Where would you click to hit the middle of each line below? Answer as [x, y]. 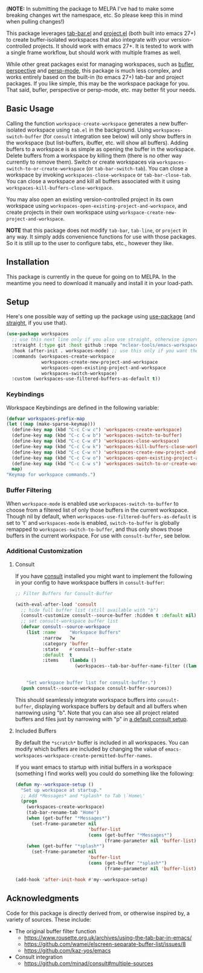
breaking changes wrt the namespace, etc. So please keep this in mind [95, 15]
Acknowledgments [43, 898]
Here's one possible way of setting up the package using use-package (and [101, 316]
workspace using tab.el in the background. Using [89, 130]
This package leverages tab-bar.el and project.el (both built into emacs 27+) [101, 33]
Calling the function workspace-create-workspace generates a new [88, 123]
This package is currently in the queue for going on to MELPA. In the [91, 277]
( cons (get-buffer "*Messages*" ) [130, 835]
